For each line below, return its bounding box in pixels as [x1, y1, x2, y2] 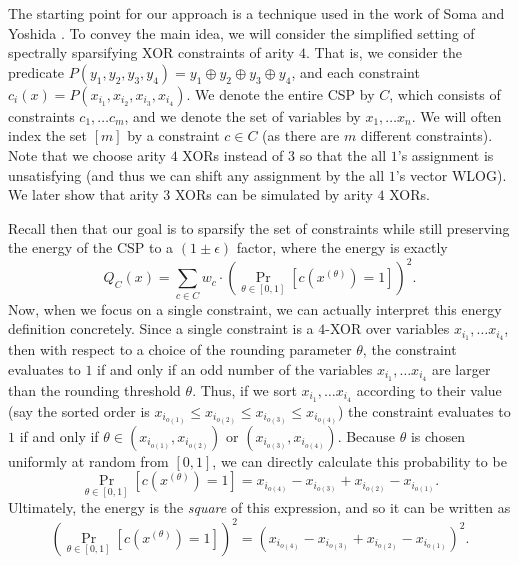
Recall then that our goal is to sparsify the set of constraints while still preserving [8, 217, 510, 238]
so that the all [299, 144, 387, 165]
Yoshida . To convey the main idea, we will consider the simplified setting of [8, 22, 475, 43]
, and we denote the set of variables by [124, 105, 361, 126]
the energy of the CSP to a [8, 237, 174, 258]
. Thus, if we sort [192, 379, 297, 400]
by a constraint [127, 125, 220, 146]
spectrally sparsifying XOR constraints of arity [8, 42, 295, 63]
